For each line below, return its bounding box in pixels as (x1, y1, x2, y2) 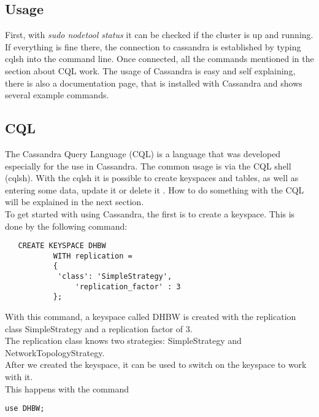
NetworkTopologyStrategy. (5, 346, 105, 359)
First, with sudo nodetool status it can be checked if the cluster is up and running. (5, 28, 313, 41)
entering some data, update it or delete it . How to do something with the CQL (5, 183, 304, 196)
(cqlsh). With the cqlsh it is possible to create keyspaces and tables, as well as (5, 171, 299, 184)
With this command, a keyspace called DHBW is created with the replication (5, 310, 296, 323)
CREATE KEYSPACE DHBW (18, 241, 106, 251)
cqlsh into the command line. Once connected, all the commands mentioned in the (5, 52, 314, 65)
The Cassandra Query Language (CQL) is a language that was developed (5, 147, 281, 160)
